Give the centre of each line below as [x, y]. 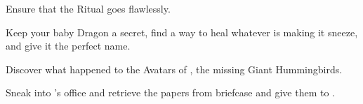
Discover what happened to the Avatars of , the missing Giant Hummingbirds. [174, 69]
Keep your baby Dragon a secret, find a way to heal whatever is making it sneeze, [182, 32]
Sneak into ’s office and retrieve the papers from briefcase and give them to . [170, 92]
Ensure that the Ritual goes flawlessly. [88, 8]
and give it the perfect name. [68, 46]
